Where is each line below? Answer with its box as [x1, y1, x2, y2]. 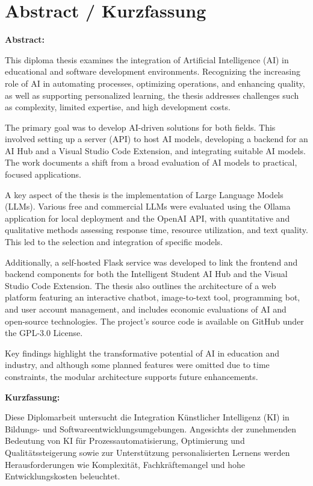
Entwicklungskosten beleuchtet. [5, 470, 120, 482]
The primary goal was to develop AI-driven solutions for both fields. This [5, 120, 276, 133]
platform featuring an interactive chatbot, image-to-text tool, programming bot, [5, 291, 300, 304]
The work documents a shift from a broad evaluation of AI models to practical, [5, 156, 297, 169]
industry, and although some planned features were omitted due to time [5, 358, 270, 371]
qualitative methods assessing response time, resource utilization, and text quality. [5, 223, 308, 236]
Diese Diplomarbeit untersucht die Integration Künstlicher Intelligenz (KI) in [5, 411, 290, 423]
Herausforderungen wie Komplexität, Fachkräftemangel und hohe [5, 458, 246, 470]
